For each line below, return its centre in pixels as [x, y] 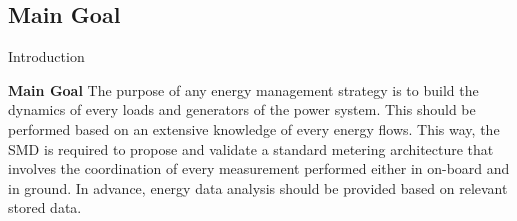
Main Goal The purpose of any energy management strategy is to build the [243, 89]
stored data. [45, 207]
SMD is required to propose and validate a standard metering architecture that [251, 148]
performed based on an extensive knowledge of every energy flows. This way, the [254, 128]
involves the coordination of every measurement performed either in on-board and [259, 168]
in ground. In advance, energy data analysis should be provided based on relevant [258, 187]
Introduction [46, 56]
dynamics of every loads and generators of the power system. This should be [242, 109]
